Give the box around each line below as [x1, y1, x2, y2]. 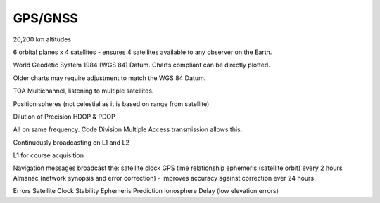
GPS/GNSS [13, 11, 79, 26]
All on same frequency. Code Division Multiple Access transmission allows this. [13, 125, 243, 133]
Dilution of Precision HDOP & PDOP [13, 112, 115, 121]
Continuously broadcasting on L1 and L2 [13, 138, 130, 147]
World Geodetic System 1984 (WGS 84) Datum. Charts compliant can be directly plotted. [13, 60, 270, 70]
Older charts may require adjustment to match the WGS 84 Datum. [13, 74, 206, 82]
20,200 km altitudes [13, 35, 72, 44]
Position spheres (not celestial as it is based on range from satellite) [13, 99, 210, 108]
